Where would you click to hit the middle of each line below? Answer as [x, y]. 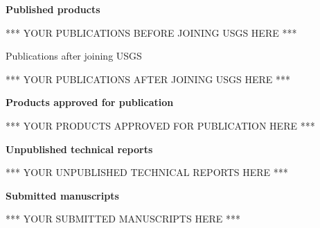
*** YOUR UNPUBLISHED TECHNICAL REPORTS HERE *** [147, 172]
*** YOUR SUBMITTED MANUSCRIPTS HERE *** [123, 219]
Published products [53, 9]
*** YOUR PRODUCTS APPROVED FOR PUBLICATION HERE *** [160, 125]
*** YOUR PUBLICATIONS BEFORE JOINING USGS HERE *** [151, 32]
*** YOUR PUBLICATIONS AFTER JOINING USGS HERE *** [148, 79]
